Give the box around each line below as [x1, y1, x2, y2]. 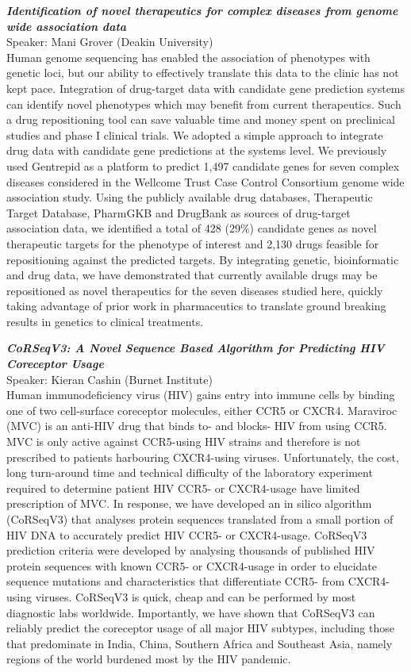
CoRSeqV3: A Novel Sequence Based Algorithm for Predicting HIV [6, 340, 385, 356]
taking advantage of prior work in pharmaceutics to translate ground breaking [6, 298, 386, 314]
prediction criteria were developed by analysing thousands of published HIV [6, 542, 375, 559]
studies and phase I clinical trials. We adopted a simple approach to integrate [6, 126, 383, 143]
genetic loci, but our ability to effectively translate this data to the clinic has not [6, 64, 399, 81]
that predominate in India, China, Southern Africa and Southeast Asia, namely [6, 635, 393, 651]
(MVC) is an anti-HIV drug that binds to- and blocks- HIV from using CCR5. [6, 417, 387, 434]
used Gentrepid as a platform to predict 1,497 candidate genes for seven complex [6, 157, 400, 174]
